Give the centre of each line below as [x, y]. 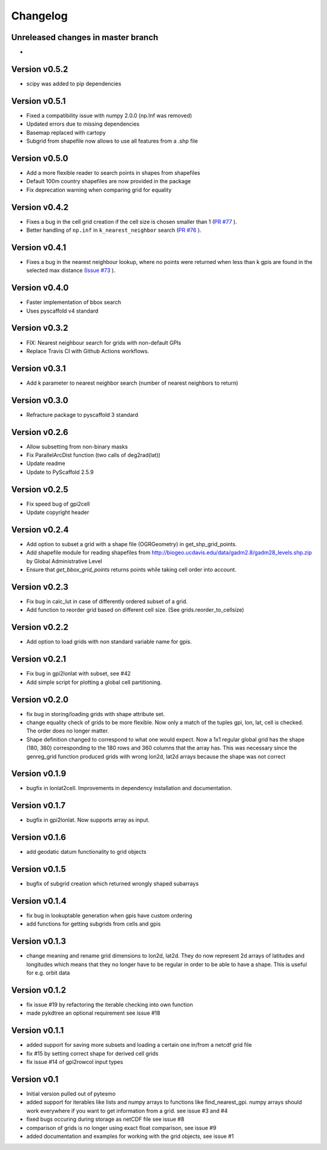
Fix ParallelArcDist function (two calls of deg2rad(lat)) [93, 455]
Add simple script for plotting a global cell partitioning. [94, 682]
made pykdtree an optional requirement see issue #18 [93, 1013]
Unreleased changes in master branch [85, 37]
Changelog [39, 16]
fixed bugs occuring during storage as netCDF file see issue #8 [105, 1119]
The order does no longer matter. [68, 731]
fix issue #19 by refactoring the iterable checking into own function [110, 1005]
